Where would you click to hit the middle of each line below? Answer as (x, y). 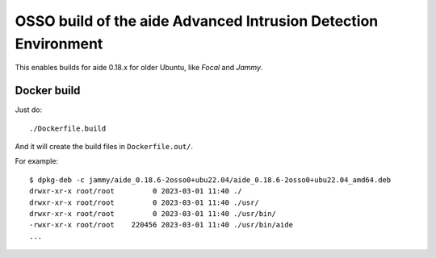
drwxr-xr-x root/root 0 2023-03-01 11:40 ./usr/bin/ (153, 213)
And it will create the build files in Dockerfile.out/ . (104, 147)
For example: (37, 161)
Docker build (48, 91)
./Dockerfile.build (68, 128)
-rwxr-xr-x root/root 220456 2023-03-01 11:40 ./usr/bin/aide (161, 225)
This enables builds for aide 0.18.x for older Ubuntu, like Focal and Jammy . (139, 68)
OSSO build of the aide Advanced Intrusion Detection (197, 21)
